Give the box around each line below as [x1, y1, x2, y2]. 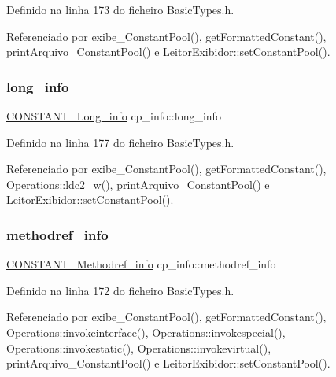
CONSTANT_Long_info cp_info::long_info [6, 108, 221, 124]
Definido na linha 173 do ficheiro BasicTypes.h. [6, 2, 234, 17]
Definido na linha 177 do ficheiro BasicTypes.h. [6, 134, 234, 150]
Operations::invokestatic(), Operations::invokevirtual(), [6, 339, 271, 356]
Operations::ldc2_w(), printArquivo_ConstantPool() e [6, 176, 270, 192]
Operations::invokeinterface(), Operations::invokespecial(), [6, 323, 286, 340]
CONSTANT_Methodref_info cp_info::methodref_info [6, 256, 276, 272]
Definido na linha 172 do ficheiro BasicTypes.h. [6, 282, 234, 298]
